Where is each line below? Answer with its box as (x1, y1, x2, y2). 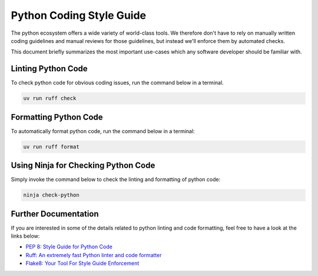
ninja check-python (23, 192, 79, 198)
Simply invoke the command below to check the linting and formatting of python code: (11, 176, 221, 183)
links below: (11, 232, 40, 240)
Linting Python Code (11, 64, 88, 74)
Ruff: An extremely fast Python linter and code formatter (25, 251, 162, 258)
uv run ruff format (23, 143, 79, 150)
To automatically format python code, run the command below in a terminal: (11, 127, 195, 135)
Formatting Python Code (11, 112, 103, 122)
